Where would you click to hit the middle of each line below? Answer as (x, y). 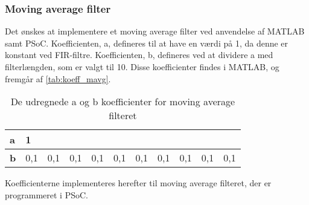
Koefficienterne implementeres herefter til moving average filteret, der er (138, 183)
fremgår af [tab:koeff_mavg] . (58, 78)
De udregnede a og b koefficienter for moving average (123, 102)
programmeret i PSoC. (46, 194)
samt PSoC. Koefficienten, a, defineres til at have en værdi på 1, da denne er (147, 43)
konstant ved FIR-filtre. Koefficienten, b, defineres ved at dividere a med (139, 55)
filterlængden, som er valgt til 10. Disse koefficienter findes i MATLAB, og (142, 67)
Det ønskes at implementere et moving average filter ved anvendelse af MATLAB (155, 31)
